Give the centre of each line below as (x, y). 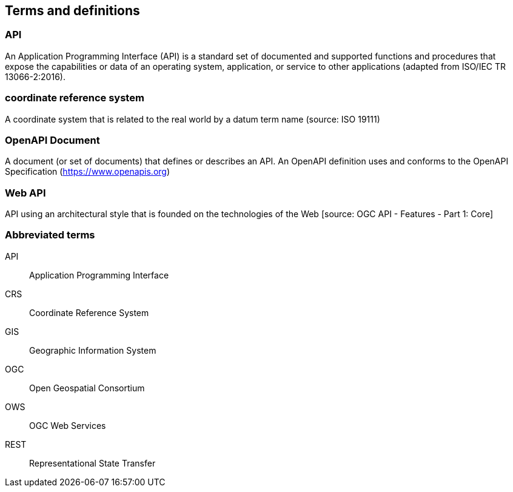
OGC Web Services (68, 425)
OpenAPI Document (52, 140)
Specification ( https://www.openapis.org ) (88, 172)
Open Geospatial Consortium (87, 388)
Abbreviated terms (50, 235)
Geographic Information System (93, 350)
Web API (25, 193)
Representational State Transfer (92, 463)
